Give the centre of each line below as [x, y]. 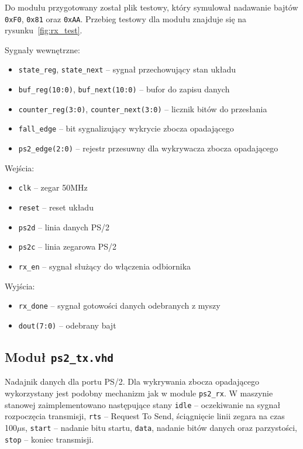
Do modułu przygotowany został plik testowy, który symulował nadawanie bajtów [151, 7]
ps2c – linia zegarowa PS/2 [68, 246]
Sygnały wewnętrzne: [42, 49]
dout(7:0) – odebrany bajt [67, 325]
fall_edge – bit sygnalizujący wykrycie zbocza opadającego [126, 128]
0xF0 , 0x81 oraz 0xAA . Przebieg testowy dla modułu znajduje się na [126, 18]
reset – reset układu [56, 207]
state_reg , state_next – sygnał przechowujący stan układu [127, 69]
